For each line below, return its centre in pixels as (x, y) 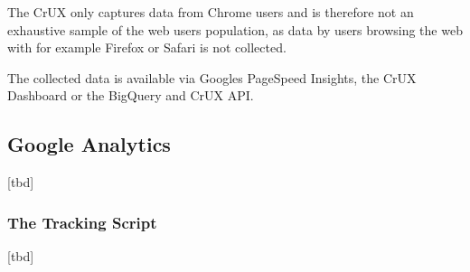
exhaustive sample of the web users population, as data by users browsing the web (235, 29)
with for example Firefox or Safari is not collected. (147, 47)
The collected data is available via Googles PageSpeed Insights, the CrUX (212, 77)
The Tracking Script (82, 222)
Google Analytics (89, 144)
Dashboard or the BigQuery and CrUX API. (131, 95)
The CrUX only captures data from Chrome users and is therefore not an (211, 12)
